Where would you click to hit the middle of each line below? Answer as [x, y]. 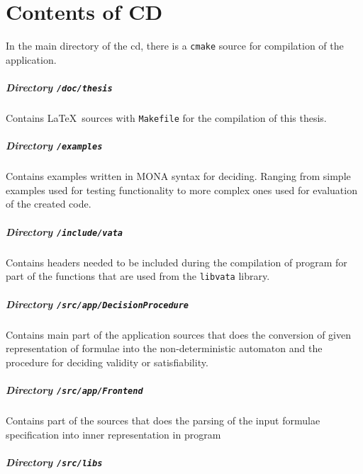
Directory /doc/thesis [59, 87]
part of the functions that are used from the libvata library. [138, 276]
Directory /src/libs [54, 462]
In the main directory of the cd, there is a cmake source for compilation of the [175, 46]
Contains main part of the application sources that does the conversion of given [179, 334]
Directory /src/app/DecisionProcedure [97, 304]
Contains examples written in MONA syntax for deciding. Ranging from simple [178, 176]
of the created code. [49, 204]
